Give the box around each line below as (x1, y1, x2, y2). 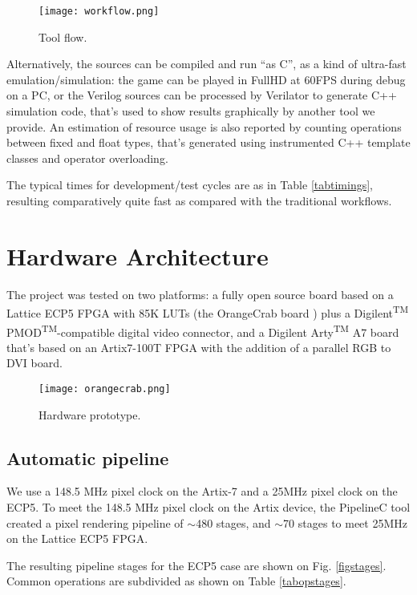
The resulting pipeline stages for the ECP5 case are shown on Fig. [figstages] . (6, 557, 387, 573)
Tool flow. (38, 28, 87, 45)
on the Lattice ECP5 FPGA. (6, 530, 148, 547)
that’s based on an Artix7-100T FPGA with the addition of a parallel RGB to (6, 338, 391, 355)
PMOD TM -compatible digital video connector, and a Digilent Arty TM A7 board (6, 321, 399, 340)
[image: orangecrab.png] (38, 383, 171, 395)
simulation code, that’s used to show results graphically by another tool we (6, 103, 375, 119)
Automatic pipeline (6, 445, 169, 470)
